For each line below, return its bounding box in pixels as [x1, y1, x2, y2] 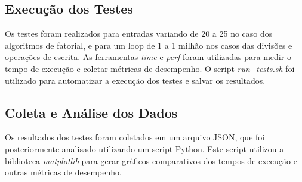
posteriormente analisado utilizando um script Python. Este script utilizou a [5, 142, 284, 155]
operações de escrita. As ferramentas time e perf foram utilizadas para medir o [5, 51, 291, 63]
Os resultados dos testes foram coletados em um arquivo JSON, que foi [5, 131, 265, 143]
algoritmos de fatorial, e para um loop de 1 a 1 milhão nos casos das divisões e [5, 39, 292, 51]
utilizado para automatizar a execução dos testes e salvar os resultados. [5, 74, 266, 86]
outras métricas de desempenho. [5, 166, 122, 178]
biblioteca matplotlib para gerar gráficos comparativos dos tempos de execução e [5, 154, 297, 167]
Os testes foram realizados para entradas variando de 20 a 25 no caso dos [5, 27, 273, 40]
